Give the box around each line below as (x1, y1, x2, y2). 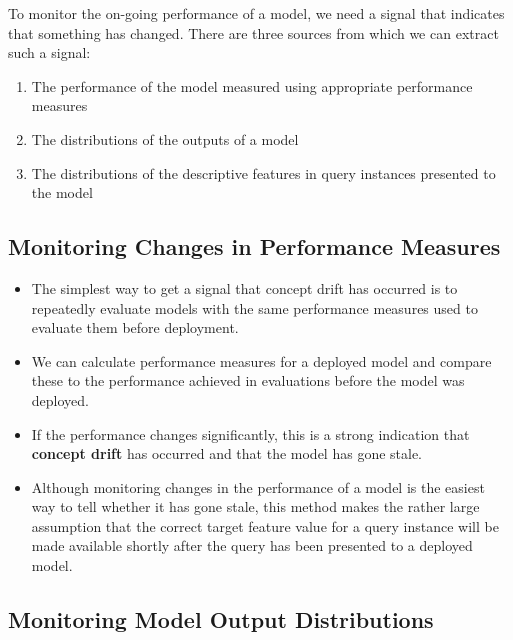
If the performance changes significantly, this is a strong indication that (31, 423, 470, 444)
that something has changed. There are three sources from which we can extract (8, 22, 499, 43)
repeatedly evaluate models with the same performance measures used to (31, 297, 478, 318)
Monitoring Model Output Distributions (8, 604, 434, 635)
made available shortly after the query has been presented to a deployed (31, 535, 473, 556)
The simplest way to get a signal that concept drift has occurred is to (31, 277, 458, 298)
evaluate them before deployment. (31, 317, 239, 338)
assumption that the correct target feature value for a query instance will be (31, 515, 499, 536)
